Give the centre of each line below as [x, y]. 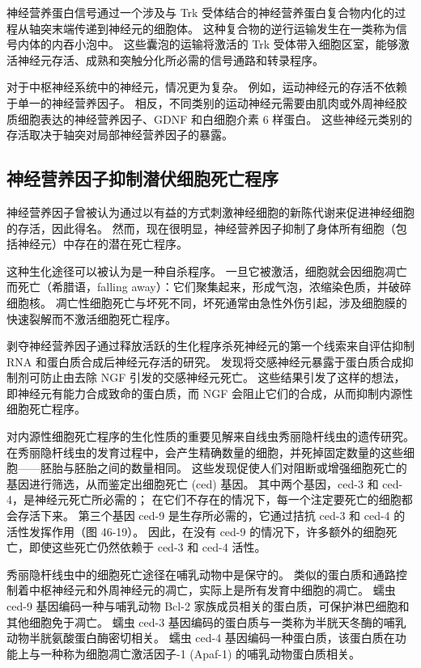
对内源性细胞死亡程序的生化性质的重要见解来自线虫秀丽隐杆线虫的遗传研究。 [210, 436]
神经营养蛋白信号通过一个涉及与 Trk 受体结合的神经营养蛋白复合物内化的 [201, 12]
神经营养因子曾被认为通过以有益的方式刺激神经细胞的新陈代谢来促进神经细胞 [210, 211]
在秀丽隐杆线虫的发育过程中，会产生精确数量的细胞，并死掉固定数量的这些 [205, 452]
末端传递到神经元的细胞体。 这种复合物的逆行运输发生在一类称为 [223, 28]
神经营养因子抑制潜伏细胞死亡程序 [142, 178]
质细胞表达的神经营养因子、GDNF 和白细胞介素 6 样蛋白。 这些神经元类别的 [209, 118]
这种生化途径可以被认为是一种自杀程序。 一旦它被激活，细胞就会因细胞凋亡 [207, 271]
